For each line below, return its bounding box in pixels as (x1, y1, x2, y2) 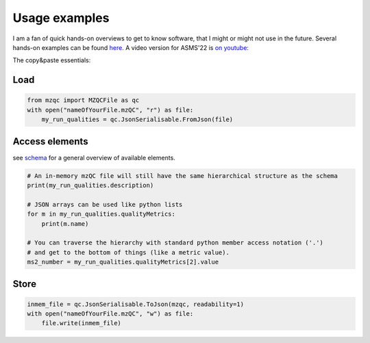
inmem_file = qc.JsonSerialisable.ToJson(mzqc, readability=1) (27, 300, 245, 308)
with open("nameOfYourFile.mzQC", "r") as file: (27, 106, 194, 114)
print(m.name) (41, 220, 89, 227)
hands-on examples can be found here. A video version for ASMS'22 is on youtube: (12, 43, 249, 51)
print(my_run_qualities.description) (27, 181, 154, 189)
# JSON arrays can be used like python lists (27, 201, 183, 208)
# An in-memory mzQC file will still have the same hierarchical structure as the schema (27, 172, 338, 179)
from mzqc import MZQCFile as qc (27, 97, 140, 104)
